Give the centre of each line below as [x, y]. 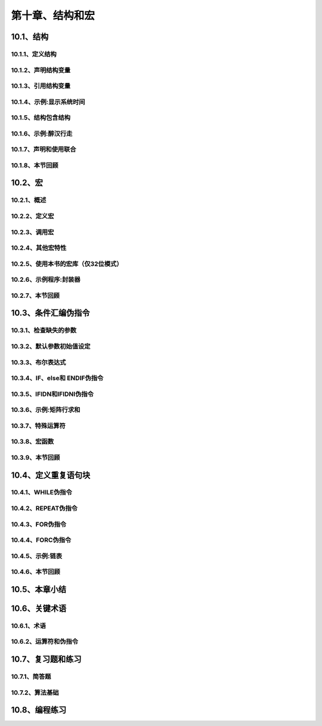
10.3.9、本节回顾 [35, 457]
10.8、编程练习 [39, 710]
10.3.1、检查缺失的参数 [44, 330]
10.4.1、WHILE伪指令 [42, 493]
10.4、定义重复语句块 [51, 475]
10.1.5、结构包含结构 [41, 118]
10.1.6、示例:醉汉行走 [42, 133]
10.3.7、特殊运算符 [38, 426]
